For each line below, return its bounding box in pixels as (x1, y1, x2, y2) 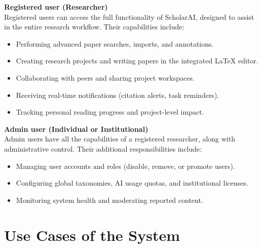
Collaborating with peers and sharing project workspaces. (16, 72, 195, 83)
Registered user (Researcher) (4, 2, 108, 12)
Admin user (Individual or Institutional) (4, 123, 148, 134)
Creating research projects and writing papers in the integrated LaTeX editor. (16, 55, 258, 66)
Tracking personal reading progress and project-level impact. (16, 107, 204, 117)
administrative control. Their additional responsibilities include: (4, 143, 202, 154)
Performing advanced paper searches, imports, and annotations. (16, 38, 214, 49)
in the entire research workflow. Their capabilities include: (4, 21, 184, 32)
